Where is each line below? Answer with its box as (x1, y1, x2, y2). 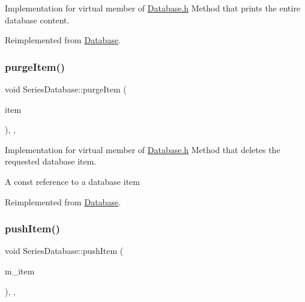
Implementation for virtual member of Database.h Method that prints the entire (5, 2, 301, 14)
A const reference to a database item (5, 175, 140, 187)
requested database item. (5, 155, 97, 168)
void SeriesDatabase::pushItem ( (5, 244, 124, 257)
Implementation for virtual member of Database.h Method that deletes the (5, 143, 280, 156)
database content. (5, 13, 70, 26)
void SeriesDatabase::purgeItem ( (5, 83, 127, 95)
